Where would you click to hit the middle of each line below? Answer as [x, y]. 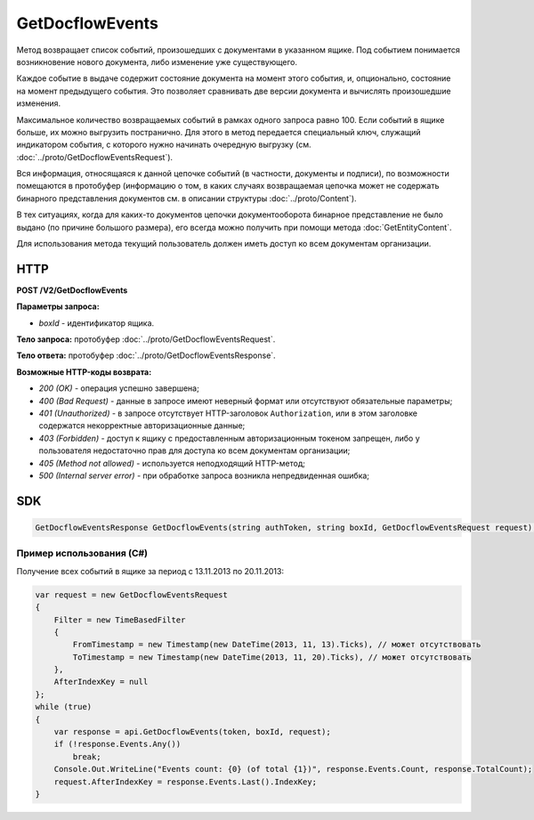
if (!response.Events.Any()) [117, 744]
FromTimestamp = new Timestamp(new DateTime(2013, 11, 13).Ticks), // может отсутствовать [277, 645]
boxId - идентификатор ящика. [97, 323]
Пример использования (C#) [82, 554]
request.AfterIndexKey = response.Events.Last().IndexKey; [186, 782]
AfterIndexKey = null [101, 682]
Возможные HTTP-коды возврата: [84, 372]
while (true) [64, 707]
